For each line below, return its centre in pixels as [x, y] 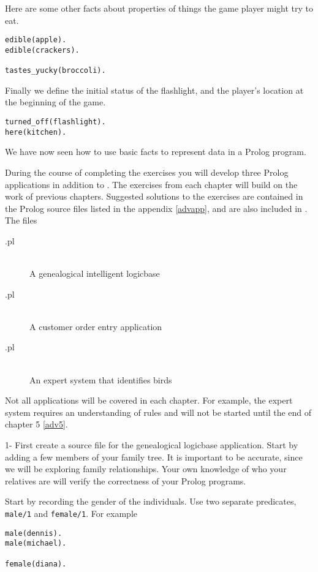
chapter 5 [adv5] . [36, 424]
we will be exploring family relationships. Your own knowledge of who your [146, 469]
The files [21, 220]
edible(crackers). [42, 50]
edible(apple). [36, 40]
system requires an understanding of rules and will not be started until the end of [158, 412]
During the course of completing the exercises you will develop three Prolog [147, 172]
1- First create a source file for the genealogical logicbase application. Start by [152, 445]
